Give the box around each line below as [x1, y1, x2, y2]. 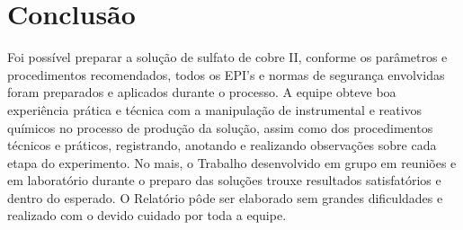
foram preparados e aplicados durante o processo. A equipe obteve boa [7, 83, 396, 102]
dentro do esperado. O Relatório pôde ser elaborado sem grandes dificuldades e [7, 188, 443, 207]
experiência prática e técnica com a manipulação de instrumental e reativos [7, 100, 423, 119]
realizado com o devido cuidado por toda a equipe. [7, 206, 287, 225]
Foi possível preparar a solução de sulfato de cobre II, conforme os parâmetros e [7, 48, 448, 66]
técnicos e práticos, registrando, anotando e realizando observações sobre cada [7, 136, 437, 155]
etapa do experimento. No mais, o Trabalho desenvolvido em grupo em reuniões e [7, 153, 457, 172]
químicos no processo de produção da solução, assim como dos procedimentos [7, 118, 433, 137]
